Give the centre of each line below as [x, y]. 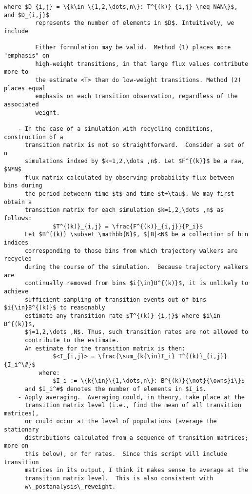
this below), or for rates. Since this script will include [126, 454]
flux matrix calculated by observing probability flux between [129, 177]
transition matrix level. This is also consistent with [119, 479]
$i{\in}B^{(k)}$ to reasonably [55, 308]
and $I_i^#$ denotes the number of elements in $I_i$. [116, 389]
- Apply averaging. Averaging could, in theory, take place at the [131, 397]
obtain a [18, 202]
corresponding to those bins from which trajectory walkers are [131, 251]
